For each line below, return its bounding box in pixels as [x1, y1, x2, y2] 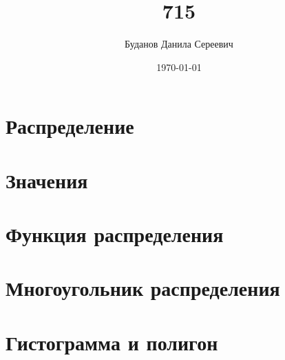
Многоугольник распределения [6, 274, 280, 302]
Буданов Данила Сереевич [125, 37, 233, 51]
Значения [6, 166, 88, 194]
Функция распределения [6, 220, 224, 248]
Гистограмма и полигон [6, 328, 218, 356]
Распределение [6, 112, 134, 140]
